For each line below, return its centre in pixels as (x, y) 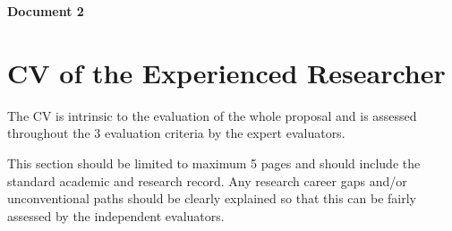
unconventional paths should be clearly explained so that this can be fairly (212, 198)
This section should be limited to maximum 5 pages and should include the (214, 163)
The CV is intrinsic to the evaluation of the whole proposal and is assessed (212, 115)
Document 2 (46, 11)
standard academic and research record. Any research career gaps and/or (207, 180)
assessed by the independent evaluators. (116, 215)
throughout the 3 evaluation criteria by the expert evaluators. (176, 133)
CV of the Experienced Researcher (226, 72)
